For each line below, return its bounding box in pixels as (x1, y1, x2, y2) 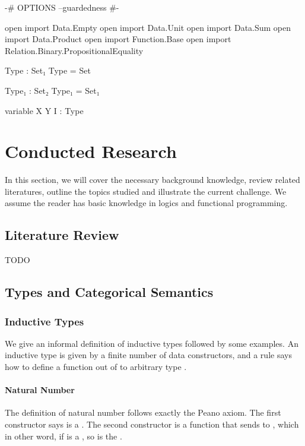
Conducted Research (5, 139, 177, 163)
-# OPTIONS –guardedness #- (5, 1, 119, 13)
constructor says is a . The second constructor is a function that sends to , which (5, 418, 299, 431)
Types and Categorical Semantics (5, 283, 214, 301)
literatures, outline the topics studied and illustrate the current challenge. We (5, 185, 287, 197)
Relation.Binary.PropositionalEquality (5, 44, 144, 56)
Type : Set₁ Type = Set (5, 64, 91, 77)
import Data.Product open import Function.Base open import (5, 33, 231, 45)
